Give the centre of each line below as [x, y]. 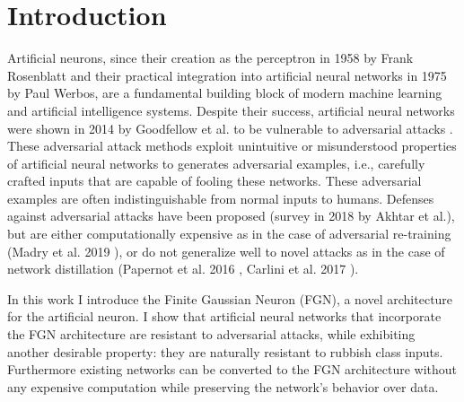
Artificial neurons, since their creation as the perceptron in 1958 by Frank [210, 58]
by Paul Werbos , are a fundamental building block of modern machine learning [225, 93]
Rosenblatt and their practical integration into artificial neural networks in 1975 [227, 75]
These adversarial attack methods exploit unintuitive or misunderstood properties [232, 146]
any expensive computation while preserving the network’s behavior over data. [223, 386]
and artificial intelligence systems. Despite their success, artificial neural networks [231, 110]
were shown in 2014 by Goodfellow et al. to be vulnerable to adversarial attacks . [230, 128]
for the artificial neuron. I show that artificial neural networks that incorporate [224, 316]
